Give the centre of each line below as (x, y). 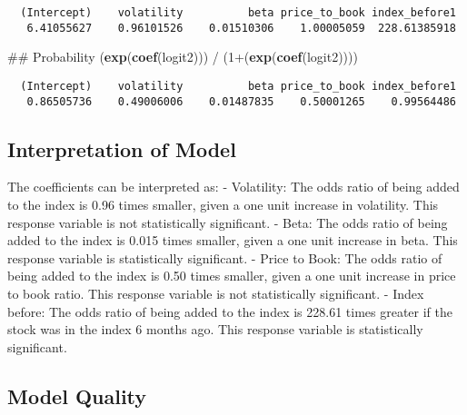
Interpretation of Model (122, 148)
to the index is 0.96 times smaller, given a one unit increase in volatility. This (223, 205)
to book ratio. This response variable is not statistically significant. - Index (216, 293)
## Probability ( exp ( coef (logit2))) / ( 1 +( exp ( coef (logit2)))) (183, 57)
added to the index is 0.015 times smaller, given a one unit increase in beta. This (233, 240)
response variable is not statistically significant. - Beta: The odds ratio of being (228, 222)
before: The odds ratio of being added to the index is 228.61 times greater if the (230, 311)
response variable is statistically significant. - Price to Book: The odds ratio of (225, 257)
